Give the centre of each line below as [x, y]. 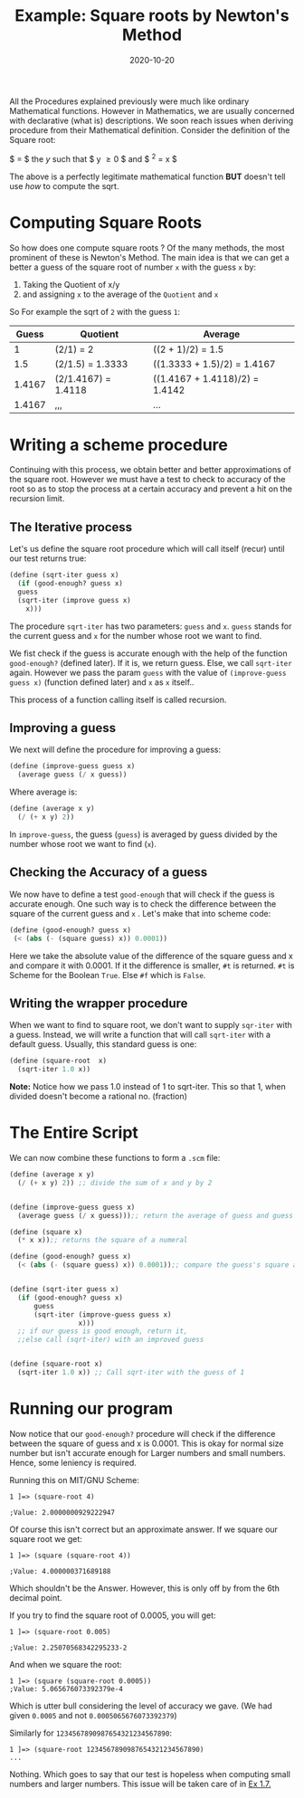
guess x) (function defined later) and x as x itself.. [102, 682]
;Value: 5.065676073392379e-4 [66, 1689]
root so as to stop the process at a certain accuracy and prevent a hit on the [151, 489]
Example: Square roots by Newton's [152, 16]
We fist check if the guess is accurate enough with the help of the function [148, 653]
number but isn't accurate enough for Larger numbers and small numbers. [148, 1452]
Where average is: [43, 792]
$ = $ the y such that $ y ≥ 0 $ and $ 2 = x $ [94, 157]
